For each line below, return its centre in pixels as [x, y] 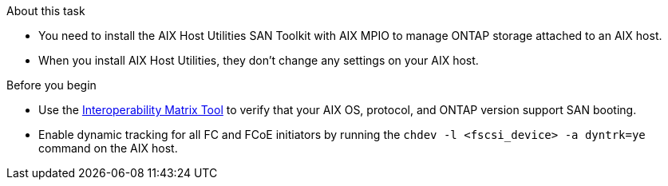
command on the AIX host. [108, 148]
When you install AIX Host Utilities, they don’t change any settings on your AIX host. [259, 60]
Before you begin [51, 85]
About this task [46, 11]
